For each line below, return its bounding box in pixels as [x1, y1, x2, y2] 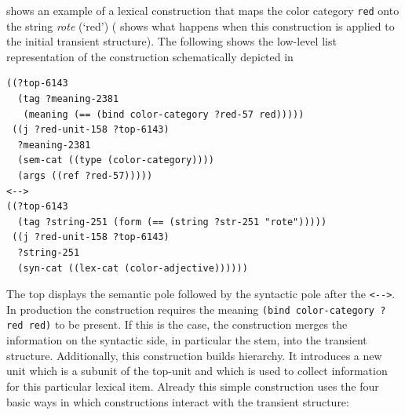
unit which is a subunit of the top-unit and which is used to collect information [6, 362, 388, 379]
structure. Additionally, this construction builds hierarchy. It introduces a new [6, 347, 382, 363]
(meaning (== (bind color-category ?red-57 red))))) [23, 108, 305, 120]
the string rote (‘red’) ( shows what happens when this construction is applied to [6, 17, 395, 34]
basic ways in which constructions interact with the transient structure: [6, 393, 349, 410]
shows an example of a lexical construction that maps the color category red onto [6, 2, 400, 18]
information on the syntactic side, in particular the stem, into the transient [6, 332, 367, 348]
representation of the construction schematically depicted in [6, 48, 294, 64]
